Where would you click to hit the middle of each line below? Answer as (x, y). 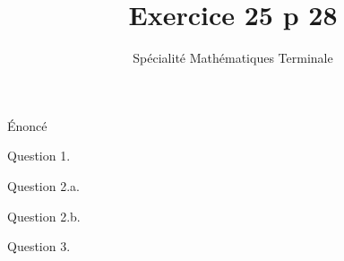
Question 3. (39, 246)
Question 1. (39, 156)
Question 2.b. (44, 216)
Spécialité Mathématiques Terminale (233, 58)
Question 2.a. (43, 185)
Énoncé (27, 125)
